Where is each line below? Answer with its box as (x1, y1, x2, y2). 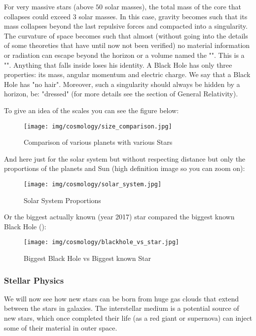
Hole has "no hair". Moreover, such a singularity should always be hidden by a (4, 79, 240, 89)
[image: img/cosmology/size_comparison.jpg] (24, 123, 172, 130)
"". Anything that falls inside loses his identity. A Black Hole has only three (4, 59, 232, 70)
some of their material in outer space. (4, 322, 117, 333)
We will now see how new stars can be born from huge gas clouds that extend (4, 293, 239, 303)
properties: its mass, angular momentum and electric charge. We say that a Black (4, 69, 251, 80)
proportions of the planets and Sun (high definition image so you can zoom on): (4, 163, 245, 173)
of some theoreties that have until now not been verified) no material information (4, 40, 250, 50)
